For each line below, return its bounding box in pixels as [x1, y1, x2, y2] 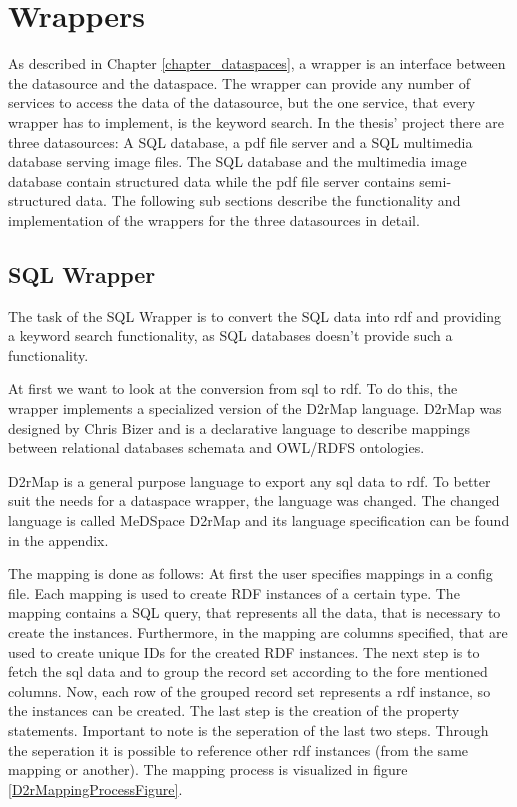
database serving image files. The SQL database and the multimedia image [8, 151, 467, 172]
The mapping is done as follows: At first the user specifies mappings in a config [8, 563, 493, 584]
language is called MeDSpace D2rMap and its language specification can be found [8, 510, 510, 531]
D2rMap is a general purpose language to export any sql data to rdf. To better [8, 470, 491, 491]
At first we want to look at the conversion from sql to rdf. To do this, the [8, 378, 458, 399]
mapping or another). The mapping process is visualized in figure [8, 759, 408, 780]
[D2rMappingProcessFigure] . [8, 778, 183, 799]
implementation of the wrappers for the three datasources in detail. [8, 209, 420, 230]
